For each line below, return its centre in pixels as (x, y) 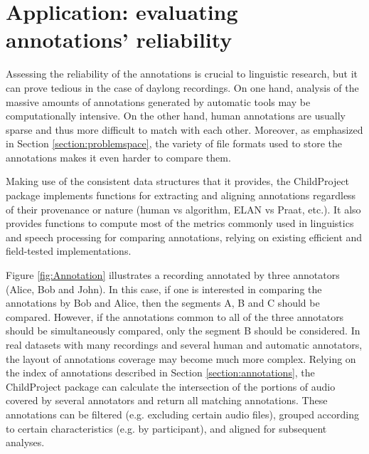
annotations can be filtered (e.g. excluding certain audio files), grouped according (182, 414)
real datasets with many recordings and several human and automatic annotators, (184, 344)
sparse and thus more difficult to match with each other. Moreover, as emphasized (184, 129)
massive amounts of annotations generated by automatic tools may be (158, 101)
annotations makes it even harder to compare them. (118, 157)
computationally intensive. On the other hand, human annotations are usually (176, 116)
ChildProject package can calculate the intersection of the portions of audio (171, 386)
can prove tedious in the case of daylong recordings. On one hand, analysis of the (182, 87)
